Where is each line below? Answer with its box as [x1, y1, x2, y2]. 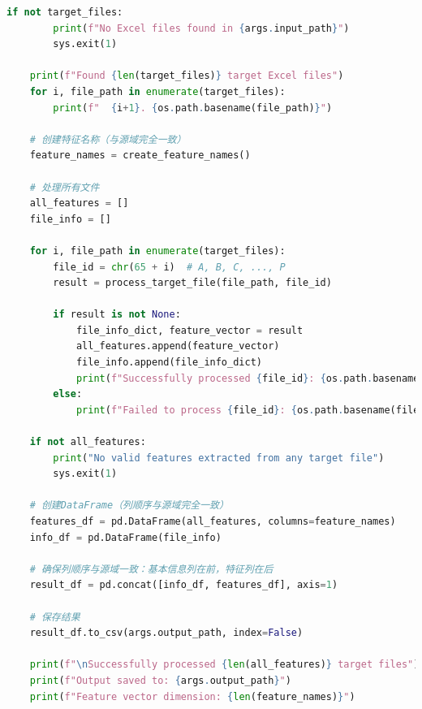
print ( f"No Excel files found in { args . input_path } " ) [53, 22, 350, 34]
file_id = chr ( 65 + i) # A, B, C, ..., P [53, 261, 286, 273]
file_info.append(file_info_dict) [75, 357, 262, 369]
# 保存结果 [29, 611, 80, 623]
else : [53, 388, 83, 400]
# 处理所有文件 [29, 181, 100, 193]
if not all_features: [29, 436, 146, 448]
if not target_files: [6, 6, 123, 18]
